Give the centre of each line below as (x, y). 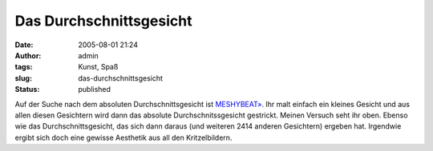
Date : (24, 45)
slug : (23, 78)
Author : (28, 55)
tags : (24, 67)
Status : (27, 89)
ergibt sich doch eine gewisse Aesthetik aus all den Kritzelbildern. (123, 137)
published (95, 89)
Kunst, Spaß (98, 67)
